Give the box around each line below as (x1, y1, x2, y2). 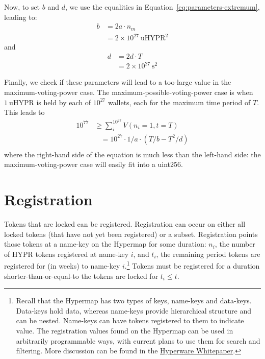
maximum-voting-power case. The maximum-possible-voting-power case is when (4, 86, 253, 97)
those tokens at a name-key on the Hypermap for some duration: (4, 238, 206, 249)
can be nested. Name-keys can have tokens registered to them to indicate (16, 315, 244, 326)
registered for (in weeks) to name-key (4, 260, 120, 271)
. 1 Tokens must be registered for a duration (124, 259, 260, 271)
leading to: (4, 11, 37, 22)
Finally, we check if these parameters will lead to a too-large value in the (4, 77, 231, 87)
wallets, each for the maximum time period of (108, 97, 251, 107)
